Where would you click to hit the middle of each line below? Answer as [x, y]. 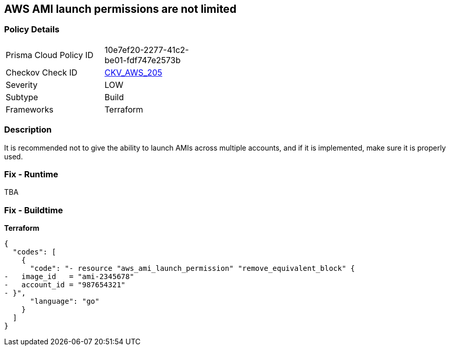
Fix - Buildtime [34, 210]
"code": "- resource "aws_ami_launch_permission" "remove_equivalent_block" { [192, 269]
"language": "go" [65, 301]
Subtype [22, 97]
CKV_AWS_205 [133, 72]
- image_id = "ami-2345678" [69, 277]
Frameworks [30, 109]
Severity [22, 85]
